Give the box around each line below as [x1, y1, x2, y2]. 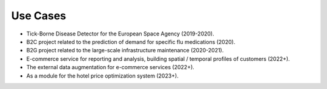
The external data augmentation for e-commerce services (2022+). [26, 64, 195, 71]
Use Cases [11, 9, 67, 22]
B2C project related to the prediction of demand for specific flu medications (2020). [26, 38, 236, 45]
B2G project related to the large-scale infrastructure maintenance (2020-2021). [26, 47, 224, 54]
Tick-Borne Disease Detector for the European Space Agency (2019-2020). [26, 30, 214, 37]
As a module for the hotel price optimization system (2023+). [26, 72, 179, 79]
